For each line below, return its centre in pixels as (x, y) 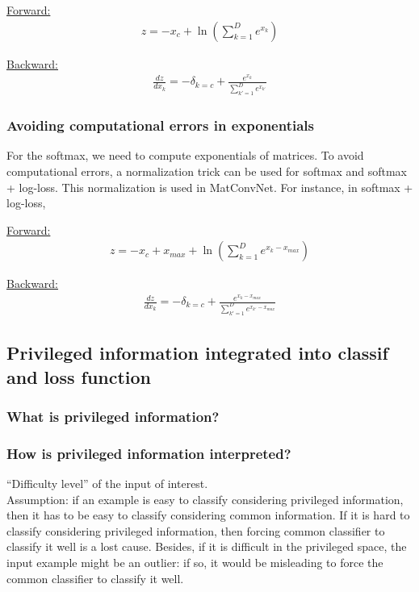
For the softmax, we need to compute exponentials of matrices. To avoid (185, 155)
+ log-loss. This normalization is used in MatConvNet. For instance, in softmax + (210, 187)
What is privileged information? (113, 416)
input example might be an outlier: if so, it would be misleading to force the (195, 563)
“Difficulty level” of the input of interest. (107, 484)
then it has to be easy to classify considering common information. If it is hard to (208, 515)
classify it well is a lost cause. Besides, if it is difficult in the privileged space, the (207, 546)
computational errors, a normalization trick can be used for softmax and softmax (207, 171)
